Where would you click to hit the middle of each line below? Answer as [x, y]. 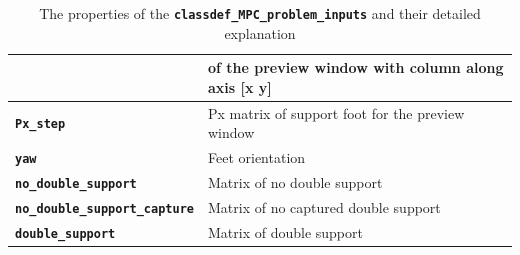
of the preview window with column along [355, 67]
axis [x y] [239, 86]
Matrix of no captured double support [324, 206]
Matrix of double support [285, 231]
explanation [260, 32]
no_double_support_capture [104, 208]
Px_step [40, 124]
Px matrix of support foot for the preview [336, 112]
